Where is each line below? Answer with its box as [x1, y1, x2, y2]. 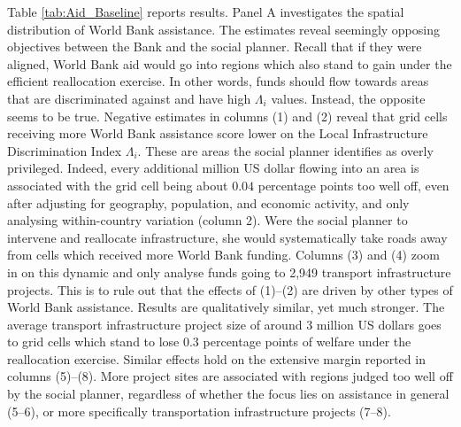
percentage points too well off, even [257, 175, 449, 194]
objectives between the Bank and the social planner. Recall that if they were [7, 37, 422, 56]
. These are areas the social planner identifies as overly [137, 141, 434, 159]
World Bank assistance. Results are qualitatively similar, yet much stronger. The [7, 298, 445, 316]
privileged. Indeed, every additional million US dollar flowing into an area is [7, 159, 419, 177]
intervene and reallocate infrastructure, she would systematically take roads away [7, 228, 448, 246]
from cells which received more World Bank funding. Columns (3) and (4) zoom [7, 245, 440, 264]
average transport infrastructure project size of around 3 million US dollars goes [7, 314, 442, 333]
